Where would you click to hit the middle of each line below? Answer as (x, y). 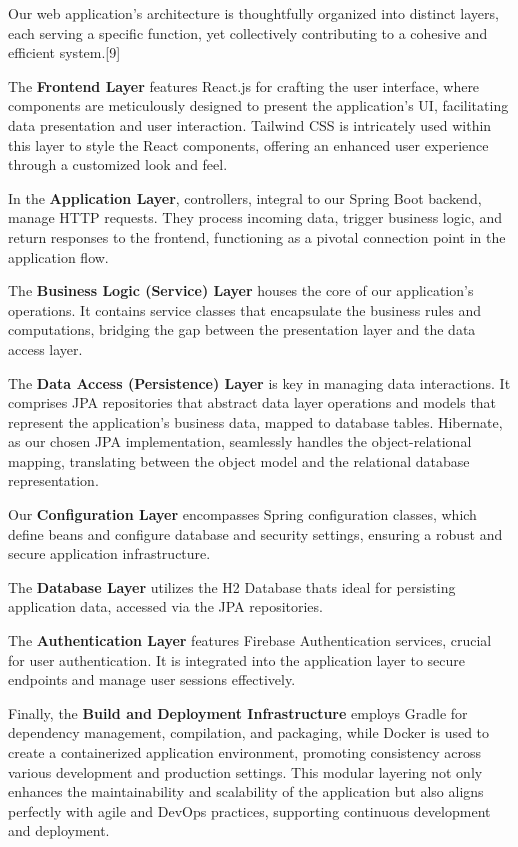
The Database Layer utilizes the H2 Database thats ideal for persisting (232, 586)
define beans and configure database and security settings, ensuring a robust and (255, 533)
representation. (53, 480)
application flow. (58, 256)
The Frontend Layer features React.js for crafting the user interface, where (244, 85)
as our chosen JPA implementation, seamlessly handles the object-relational (240, 441)
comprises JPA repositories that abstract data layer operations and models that (252, 402)
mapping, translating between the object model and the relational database (239, 460)
